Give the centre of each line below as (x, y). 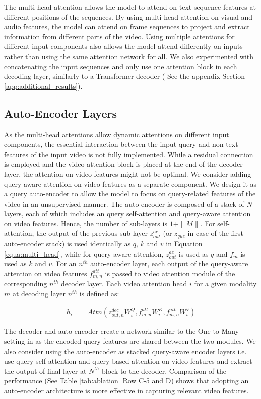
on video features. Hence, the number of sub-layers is (86, 223)
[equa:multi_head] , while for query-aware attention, (84, 253)
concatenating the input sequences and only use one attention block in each (121, 66)
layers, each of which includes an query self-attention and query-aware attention (127, 213)
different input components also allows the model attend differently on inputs (123, 46)
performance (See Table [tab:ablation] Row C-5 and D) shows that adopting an (126, 381)
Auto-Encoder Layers (60, 113)
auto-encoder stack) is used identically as (68, 243)
